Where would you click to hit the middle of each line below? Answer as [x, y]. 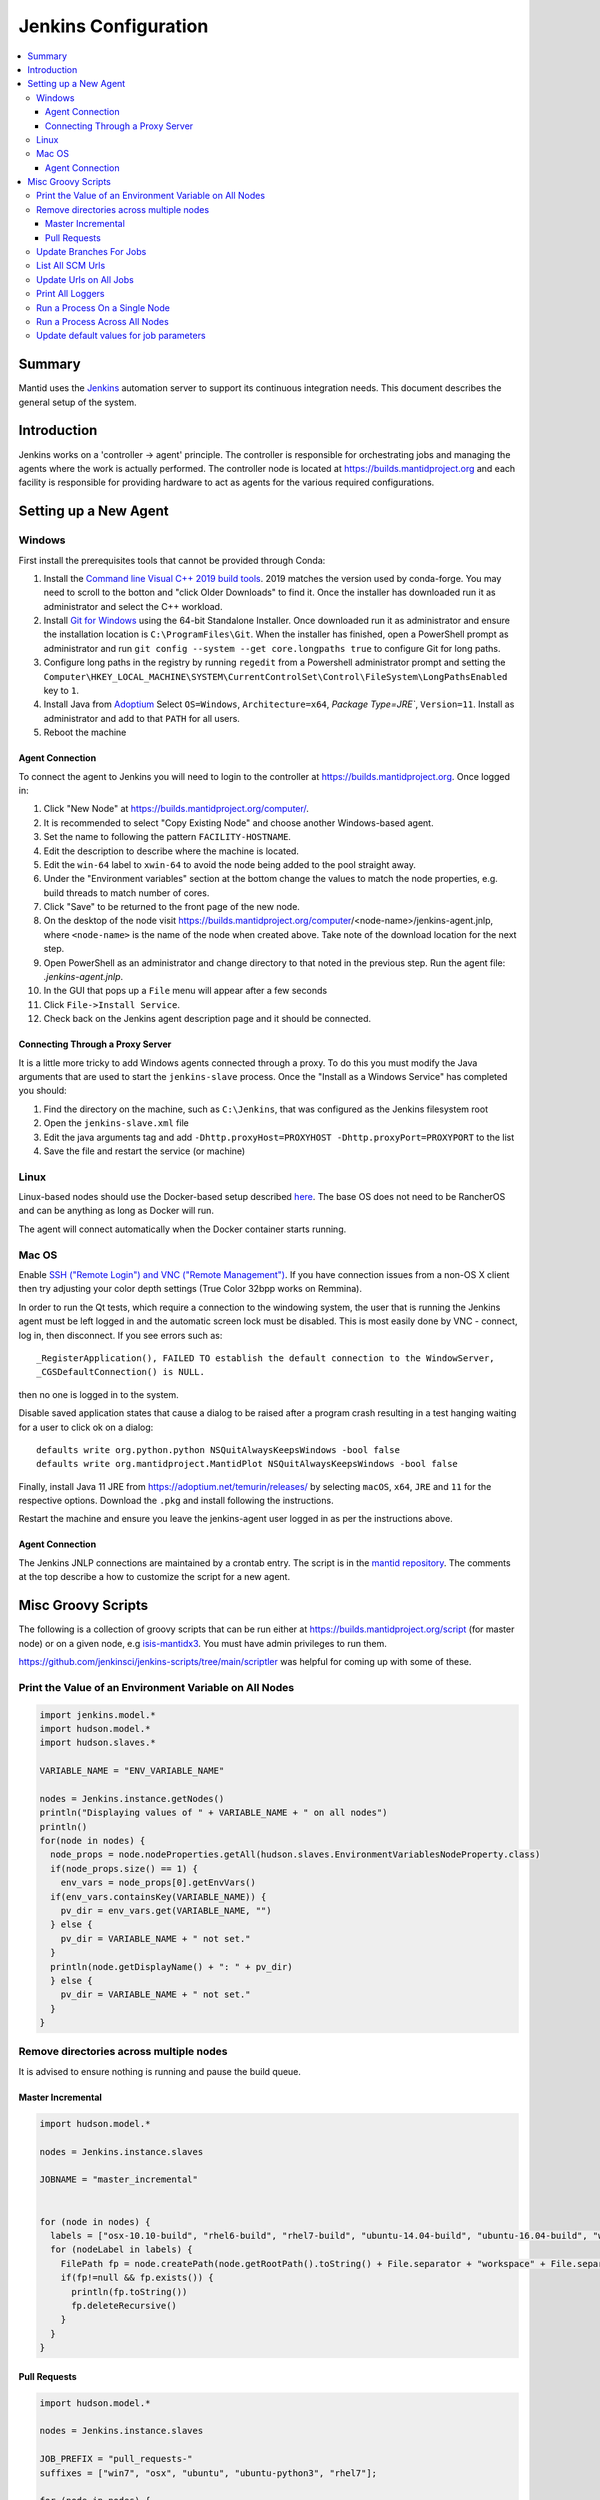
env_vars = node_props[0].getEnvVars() [158, 1883]
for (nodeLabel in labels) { [122, 2249]
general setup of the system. [77, 402]
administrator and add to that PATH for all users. [141, 718]
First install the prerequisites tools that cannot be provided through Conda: [172, 560]
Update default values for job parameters [121, 336]
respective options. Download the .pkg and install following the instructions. [176, 1501]
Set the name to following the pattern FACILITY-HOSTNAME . [167, 837]
